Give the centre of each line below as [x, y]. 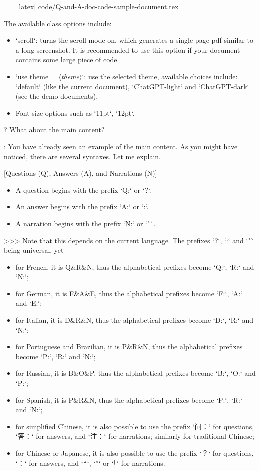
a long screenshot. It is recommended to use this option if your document [128, 50]
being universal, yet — [39, 250]
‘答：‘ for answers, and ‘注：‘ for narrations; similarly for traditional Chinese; [135, 436]
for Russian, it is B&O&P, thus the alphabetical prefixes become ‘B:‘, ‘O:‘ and [136, 373]
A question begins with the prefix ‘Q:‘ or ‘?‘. [83, 190]
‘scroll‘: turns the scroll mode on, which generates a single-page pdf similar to [134, 40]
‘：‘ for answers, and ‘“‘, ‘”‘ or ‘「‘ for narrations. [90, 462]
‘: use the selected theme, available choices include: [160, 76]
